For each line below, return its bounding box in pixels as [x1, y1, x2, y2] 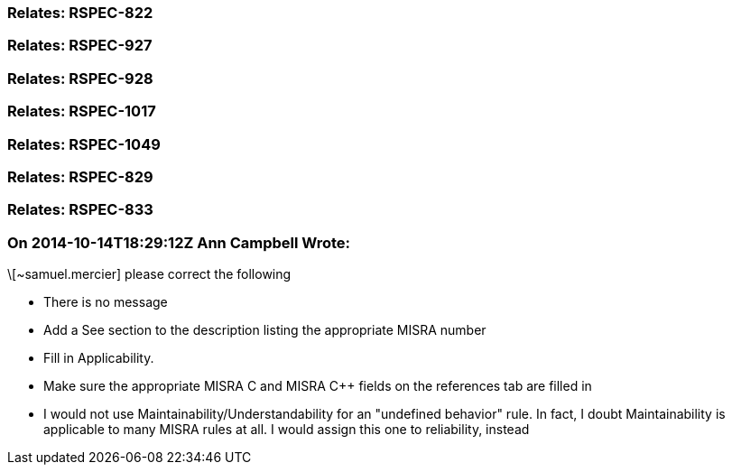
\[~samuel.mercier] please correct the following [7, 266, 292, 282]
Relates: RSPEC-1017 [7, 102, 156, 121]
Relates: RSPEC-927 [7, 36, 153, 55]
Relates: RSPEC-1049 [7, 134, 161, 153]
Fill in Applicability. [43, 350, 154, 366]
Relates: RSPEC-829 [7, 167, 153, 186]
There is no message [43, 294, 168, 310]
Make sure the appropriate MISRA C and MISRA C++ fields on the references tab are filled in [43, 378, 592, 393]
